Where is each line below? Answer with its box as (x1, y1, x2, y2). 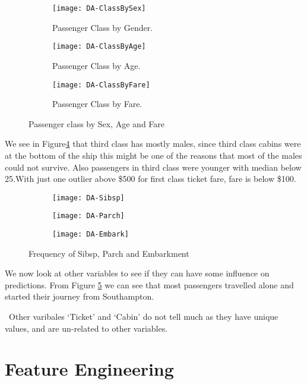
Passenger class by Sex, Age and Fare (29, 117, 165, 130)
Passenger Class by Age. (52, 59, 141, 71)
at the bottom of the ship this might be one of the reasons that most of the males (5, 149, 302, 161)
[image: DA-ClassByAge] (52, 42, 146, 51)
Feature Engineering (5, 357, 174, 381)
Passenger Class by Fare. (52, 97, 143, 110)
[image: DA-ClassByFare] (52, 80, 150, 89)
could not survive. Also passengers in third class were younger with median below (5, 160, 302, 173)
